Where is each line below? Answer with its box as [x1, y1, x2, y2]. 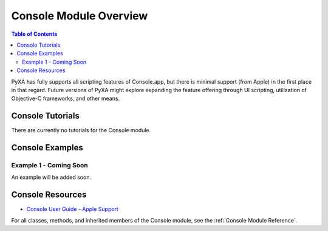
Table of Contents [11, 30, 58, 38]
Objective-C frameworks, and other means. [11, 95, 120, 102]
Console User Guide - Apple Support [26, 206, 118, 213]
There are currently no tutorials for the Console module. [11, 127, 151, 134]
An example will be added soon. [11, 173, 91, 181]
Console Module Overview [11, 9, 148, 22]
